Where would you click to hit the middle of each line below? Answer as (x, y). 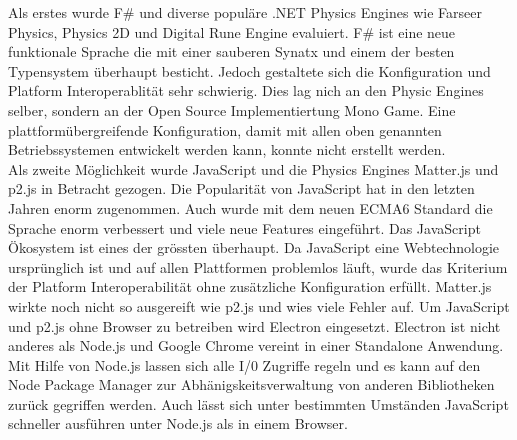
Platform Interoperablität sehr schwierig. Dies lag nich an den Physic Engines (246, 90)
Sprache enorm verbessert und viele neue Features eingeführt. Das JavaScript (244, 227)
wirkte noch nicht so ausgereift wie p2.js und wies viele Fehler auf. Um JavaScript (259, 305)
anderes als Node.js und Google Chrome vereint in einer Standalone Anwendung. (256, 345)
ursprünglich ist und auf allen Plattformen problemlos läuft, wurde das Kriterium (258, 266)
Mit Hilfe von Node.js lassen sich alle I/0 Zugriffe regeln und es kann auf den (244, 364)
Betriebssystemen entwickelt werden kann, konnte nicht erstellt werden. (227, 149)
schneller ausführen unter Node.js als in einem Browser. (178, 423)
